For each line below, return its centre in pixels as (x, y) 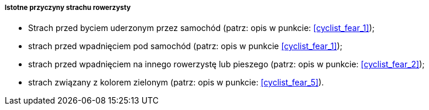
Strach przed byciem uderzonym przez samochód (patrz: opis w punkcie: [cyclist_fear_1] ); (201, 28)
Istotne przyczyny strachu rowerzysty (68, 8)
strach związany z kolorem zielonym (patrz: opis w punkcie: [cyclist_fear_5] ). (176, 82)
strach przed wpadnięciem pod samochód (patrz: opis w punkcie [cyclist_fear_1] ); (186, 46)
